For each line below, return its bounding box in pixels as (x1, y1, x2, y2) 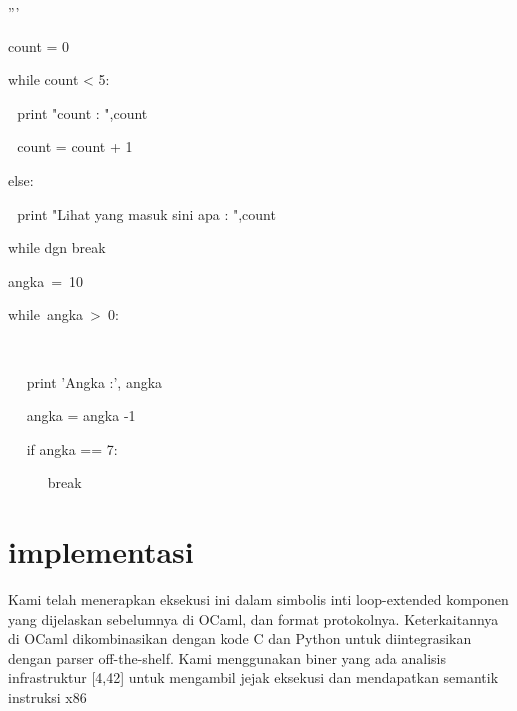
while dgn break (8, 237, 106, 258)
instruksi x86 (8, 687, 87, 707)
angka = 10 (8, 270, 84, 291)
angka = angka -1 (26, 405, 136, 426)
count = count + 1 (17, 136, 133, 157)
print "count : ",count (17, 102, 148, 123)
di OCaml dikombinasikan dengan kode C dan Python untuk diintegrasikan (8, 628, 472, 649)
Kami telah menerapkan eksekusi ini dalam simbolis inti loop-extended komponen (8, 589, 509, 610)
